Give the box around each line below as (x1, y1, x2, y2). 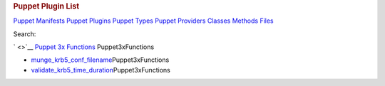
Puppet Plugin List (13, 1, 80, 11)
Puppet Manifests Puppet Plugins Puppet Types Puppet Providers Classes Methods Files (13, 16, 274, 25)
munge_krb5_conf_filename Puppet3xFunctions (31, 55, 170, 64)
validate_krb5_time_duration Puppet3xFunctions (31, 65, 170, 74)
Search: (13, 29, 36, 38)
